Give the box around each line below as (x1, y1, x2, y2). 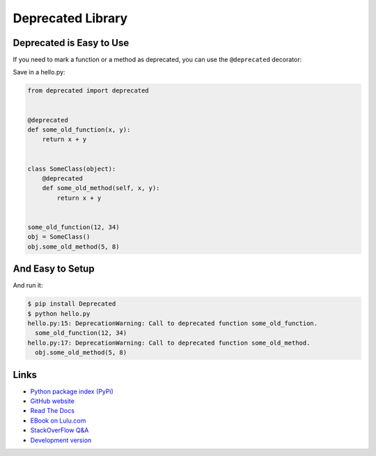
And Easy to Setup (13, 263, 95, 275)
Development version (30, 436, 92, 444)
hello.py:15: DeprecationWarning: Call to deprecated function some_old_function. (27, 319, 318, 327)
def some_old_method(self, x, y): (42, 184, 160, 192)
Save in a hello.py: (13, 68, 65, 77)
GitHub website (30, 397, 75, 405)
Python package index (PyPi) (30, 387, 114, 395)
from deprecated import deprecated (27, 87, 149, 95)
